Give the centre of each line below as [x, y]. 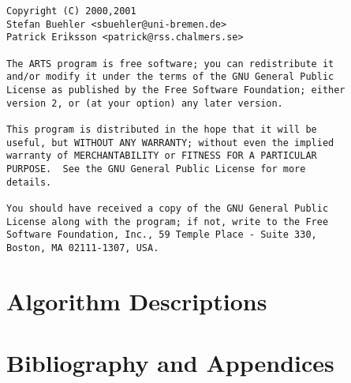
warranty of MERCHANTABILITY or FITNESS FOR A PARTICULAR [162, 156]
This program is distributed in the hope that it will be [162, 129]
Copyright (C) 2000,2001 [71, 11]
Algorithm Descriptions [137, 300]
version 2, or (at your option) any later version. [145, 103]
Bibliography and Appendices [170, 363]
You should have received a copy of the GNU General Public [168, 208]
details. [29, 182]
